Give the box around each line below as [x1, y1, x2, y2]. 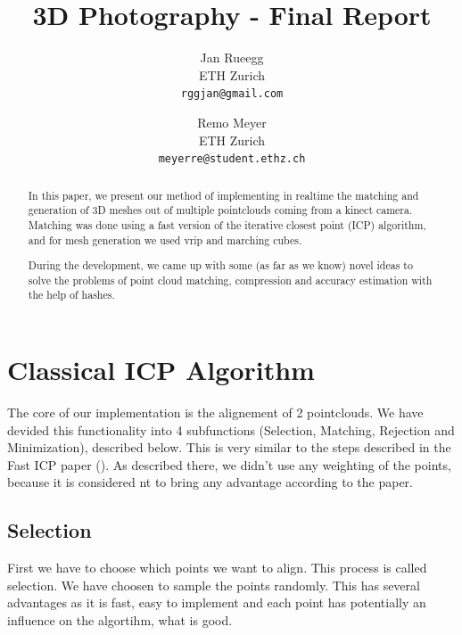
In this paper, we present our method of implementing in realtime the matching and [28, 187, 419, 202]
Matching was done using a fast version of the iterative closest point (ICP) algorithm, [28, 217, 426, 232]
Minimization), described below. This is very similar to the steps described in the [7, 438, 451, 457]
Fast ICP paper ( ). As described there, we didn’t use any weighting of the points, [7, 455, 451, 474]
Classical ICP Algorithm [7, 351, 315, 388]
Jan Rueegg [200, 48, 264, 67]
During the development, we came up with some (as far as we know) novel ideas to [28, 258, 413, 273]
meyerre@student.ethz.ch [158, 153, 306, 166]
